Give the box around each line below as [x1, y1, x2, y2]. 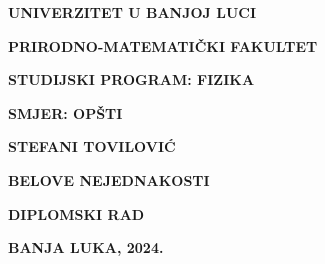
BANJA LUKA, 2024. [8, 237, 164, 258]
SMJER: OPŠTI [8, 102, 123, 123]
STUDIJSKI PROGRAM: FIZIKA [8, 69, 255, 90]
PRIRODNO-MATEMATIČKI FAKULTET [8, 35, 318, 56]
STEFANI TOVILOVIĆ [8, 136, 176, 157]
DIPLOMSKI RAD [8, 203, 145, 224]
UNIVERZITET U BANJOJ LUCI [8, 2, 257, 22]
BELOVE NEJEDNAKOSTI [8, 169, 210, 190]
